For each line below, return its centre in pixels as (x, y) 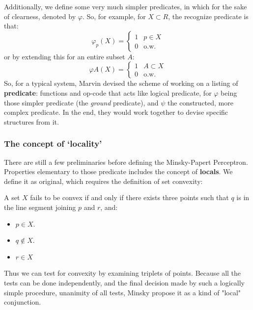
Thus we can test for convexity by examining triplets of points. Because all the (123, 273)
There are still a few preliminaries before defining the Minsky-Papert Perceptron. (126, 162)
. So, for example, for (114, 16)
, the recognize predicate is (208, 16)
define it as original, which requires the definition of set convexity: (103, 181)
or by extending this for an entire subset (65, 56)
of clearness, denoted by (40, 16)
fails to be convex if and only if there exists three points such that (129, 197)
